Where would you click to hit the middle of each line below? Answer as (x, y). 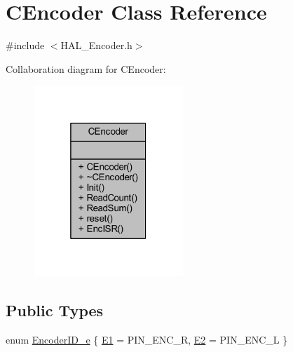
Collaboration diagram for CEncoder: (86, 68)
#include (25, 45)
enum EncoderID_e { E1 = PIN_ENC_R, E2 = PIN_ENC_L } (147, 339)
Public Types (55, 310)
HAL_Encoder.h (96, 45)
